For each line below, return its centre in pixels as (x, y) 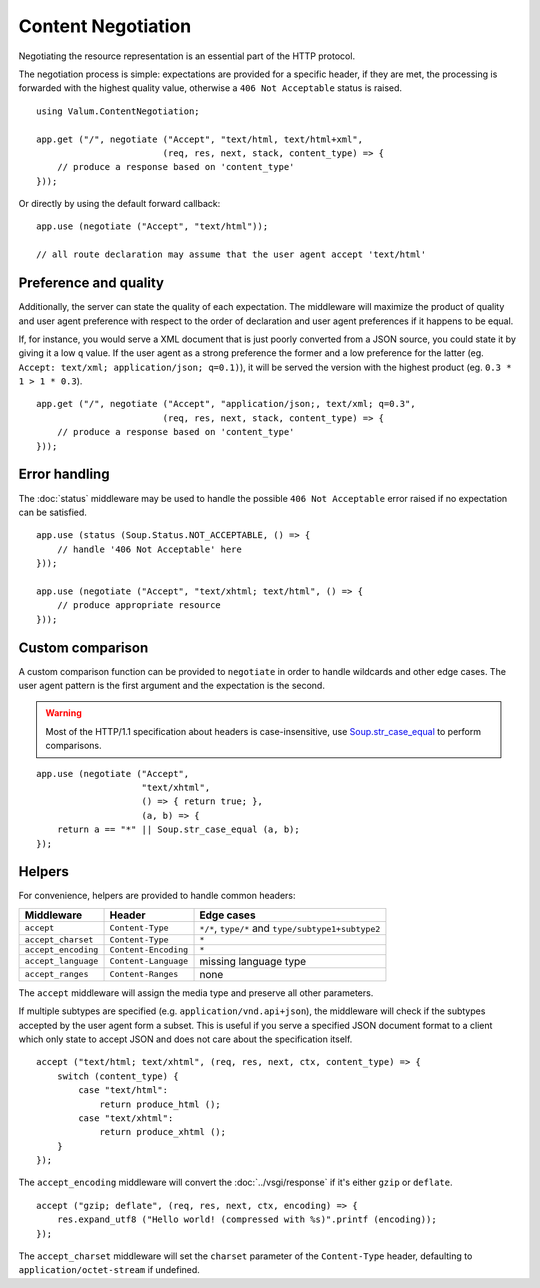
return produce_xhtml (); (163, 1132)
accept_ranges (56, 974)
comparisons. (73, 746)
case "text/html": (123, 1090)
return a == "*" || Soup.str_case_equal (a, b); (178, 829)
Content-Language (149, 961)
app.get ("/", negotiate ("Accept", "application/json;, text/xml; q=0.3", (226, 404)
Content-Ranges (144, 974)
